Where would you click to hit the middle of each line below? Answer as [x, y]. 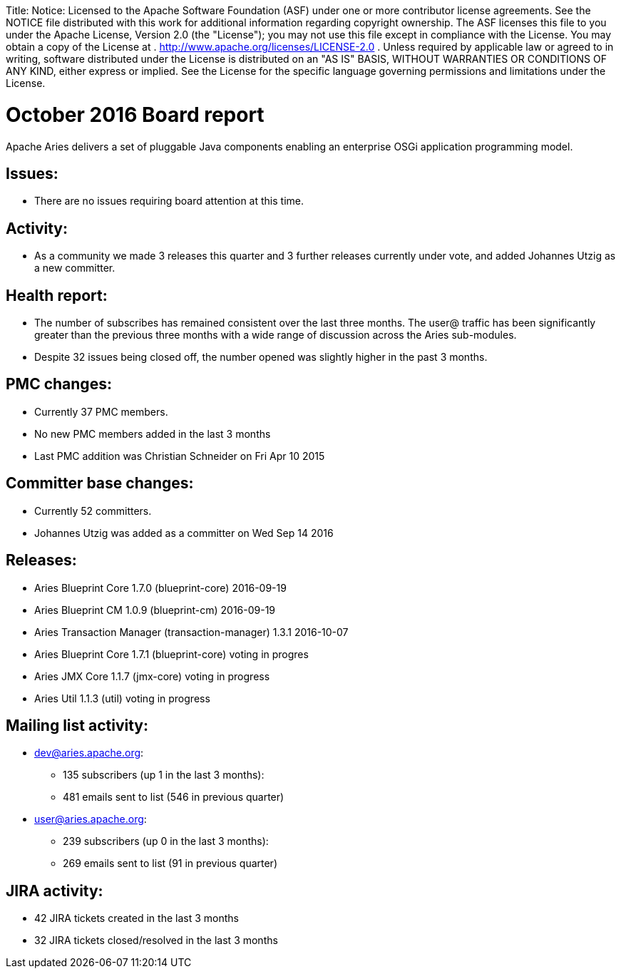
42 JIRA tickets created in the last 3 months [137, 918]
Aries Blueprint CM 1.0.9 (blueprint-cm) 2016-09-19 [155, 610]
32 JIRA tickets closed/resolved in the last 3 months [156, 940]
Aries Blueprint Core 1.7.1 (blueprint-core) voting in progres [171, 654]
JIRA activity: [55, 891]
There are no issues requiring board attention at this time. [169, 201]
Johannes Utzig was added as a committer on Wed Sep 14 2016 [184, 533]
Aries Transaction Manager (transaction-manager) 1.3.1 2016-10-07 [191, 632]
